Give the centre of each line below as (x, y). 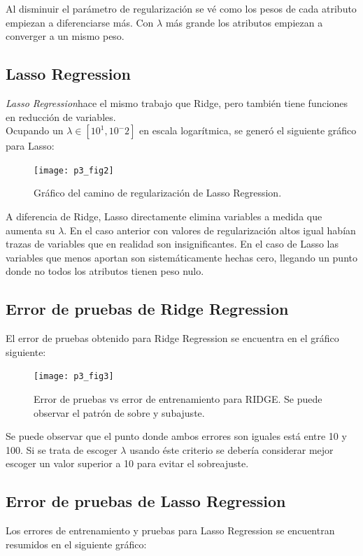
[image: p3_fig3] (74, 377)
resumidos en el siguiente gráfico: (76, 544)
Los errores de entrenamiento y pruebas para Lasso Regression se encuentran (170, 530)
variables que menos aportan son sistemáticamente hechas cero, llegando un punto (181, 257)
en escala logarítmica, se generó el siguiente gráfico (248, 130)
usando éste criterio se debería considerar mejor (232, 449)
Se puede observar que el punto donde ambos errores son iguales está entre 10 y (176, 436)
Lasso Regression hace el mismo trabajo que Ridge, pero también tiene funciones (177, 102)
